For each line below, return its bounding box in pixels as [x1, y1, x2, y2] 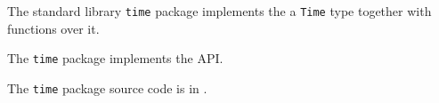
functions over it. [7, 19, 100, 37]
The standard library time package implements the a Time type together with [7, 2, 432, 20]
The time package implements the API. [7, 49, 224, 67]
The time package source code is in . [7, 78, 207, 97]
